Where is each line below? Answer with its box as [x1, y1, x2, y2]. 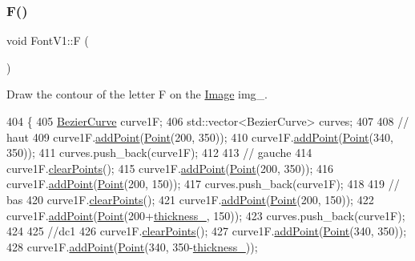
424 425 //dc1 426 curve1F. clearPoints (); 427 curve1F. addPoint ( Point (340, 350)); [6, 223, 407, 239]
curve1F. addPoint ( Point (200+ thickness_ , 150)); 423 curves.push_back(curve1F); [6, 207, 405, 223]
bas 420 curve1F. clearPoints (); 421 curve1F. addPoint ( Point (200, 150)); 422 [6, 191, 374, 207]
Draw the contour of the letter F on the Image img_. [6, 86, 268, 102]
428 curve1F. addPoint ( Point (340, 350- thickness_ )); [6, 238, 258, 255]
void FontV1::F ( [6, 32, 89, 49]
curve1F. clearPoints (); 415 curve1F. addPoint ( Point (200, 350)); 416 [6, 159, 334, 176]
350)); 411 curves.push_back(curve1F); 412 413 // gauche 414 [6, 144, 312, 161]
